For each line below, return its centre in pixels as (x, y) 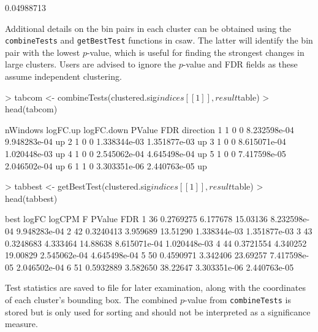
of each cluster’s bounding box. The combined (91, 299)
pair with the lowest (43, 52)
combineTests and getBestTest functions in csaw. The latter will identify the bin (159, 40)
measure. (21, 324)
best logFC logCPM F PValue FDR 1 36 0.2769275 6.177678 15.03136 (136, 219)
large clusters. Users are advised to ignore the (90, 64)
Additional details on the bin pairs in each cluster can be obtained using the (148, 28)
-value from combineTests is (238, 299)
